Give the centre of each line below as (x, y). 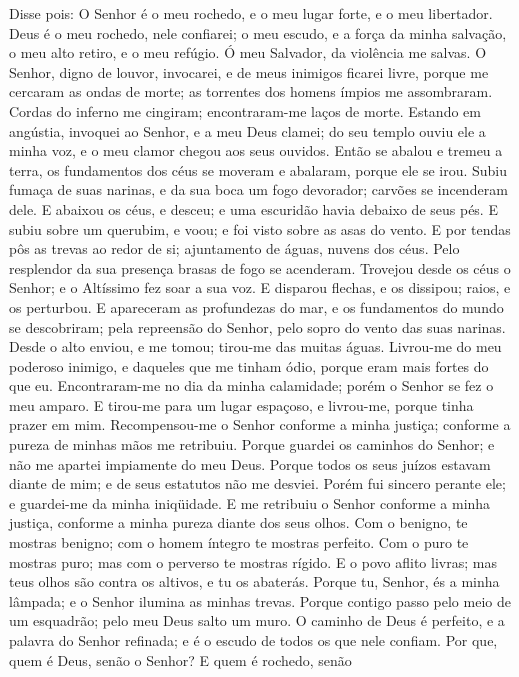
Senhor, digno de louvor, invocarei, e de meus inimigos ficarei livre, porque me (249, 71)
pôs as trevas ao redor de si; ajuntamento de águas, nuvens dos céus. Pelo (234, 248)
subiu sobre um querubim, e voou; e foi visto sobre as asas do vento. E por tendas (260, 228)
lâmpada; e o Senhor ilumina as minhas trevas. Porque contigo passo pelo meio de (260, 600)
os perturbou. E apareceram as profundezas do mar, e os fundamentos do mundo (256, 306)
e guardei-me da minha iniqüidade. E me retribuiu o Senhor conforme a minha (250, 502)
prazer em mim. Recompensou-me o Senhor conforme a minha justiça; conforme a (260, 424)
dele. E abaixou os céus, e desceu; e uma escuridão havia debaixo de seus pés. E (253, 208)
